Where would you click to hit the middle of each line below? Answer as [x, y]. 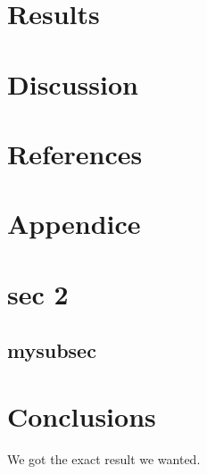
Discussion [73, 83]
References [75, 153]
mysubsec [52, 350]
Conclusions [82, 416]
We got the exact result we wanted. [104, 458]
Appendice [74, 224]
